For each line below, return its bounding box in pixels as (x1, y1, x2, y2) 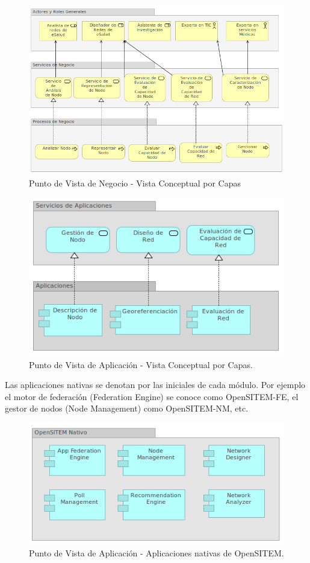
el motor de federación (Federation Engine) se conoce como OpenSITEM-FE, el (5, 390, 299, 402)
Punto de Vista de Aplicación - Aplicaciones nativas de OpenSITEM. (29, 546, 284, 559)
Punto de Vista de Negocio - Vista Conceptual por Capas (29, 177, 241, 189)
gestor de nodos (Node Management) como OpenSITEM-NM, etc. (5, 402, 249, 415)
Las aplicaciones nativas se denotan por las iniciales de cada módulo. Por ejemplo (5, 378, 306, 391)
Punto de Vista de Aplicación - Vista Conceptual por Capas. (29, 358, 253, 371)
